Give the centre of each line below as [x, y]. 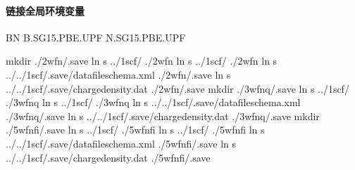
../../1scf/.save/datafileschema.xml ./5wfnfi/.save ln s [121, 143]
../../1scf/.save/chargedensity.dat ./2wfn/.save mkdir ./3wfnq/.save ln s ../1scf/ [177, 88]
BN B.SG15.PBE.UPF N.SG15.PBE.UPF [96, 37]
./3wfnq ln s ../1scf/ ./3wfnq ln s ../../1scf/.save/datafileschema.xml [153, 102]
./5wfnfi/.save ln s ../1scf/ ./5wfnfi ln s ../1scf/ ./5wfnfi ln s [135, 130]
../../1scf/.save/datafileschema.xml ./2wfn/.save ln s [118, 74]
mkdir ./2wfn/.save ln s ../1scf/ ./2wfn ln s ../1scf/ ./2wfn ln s [142, 61]
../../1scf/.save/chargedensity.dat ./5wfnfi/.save [108, 157]
